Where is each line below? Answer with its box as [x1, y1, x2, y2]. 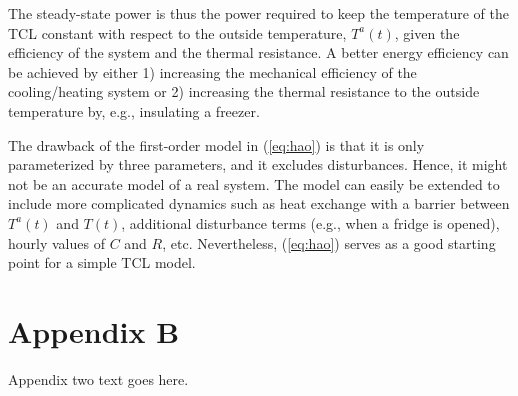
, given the [394, 22, 460, 43]
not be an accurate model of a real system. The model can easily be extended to [8, 173, 500, 194]
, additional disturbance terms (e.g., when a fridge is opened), [121, 212, 500, 233]
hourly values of [8, 232, 105, 253]
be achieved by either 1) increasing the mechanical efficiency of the [8, 61, 417, 82]
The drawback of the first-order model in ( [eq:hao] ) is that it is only [8, 134, 425, 155]
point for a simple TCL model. [8, 252, 196, 273]
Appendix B [8, 310, 180, 351]
